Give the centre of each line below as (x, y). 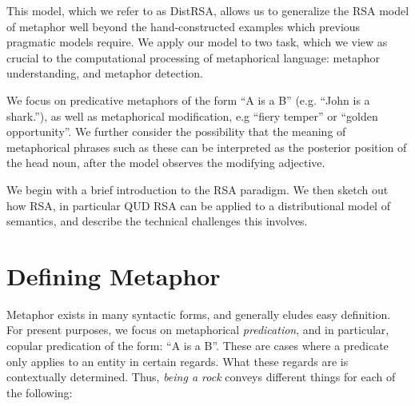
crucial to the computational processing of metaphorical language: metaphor (193, 57)
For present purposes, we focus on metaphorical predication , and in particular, (198, 330)
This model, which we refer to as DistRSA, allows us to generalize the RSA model (208, 10)
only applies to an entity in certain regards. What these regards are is (178, 361)
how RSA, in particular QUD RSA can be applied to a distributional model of (198, 205)
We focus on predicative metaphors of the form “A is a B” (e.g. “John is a (188, 100)
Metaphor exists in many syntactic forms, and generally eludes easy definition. (199, 314)
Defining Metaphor (114, 275)
